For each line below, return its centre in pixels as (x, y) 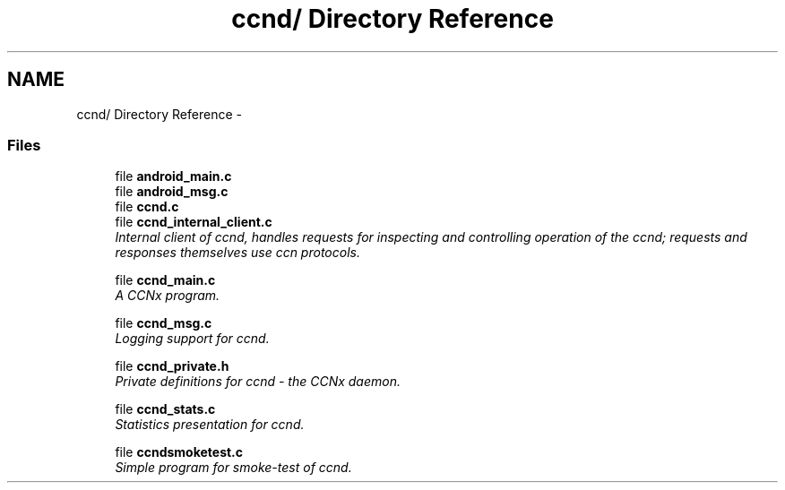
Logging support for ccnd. (192, 339)
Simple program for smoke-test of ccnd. (233, 468)
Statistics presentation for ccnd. (210, 425)
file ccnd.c (147, 207)
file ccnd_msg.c (164, 323)
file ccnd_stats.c (165, 409)
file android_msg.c (172, 192)
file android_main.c (173, 176)
